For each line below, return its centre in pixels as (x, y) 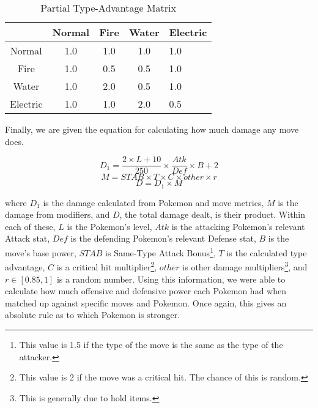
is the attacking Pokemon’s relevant (238, 226)
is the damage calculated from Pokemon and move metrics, (153, 202)
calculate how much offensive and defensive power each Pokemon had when (146, 291)
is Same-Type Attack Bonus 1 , (161, 252)
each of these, (30, 226)
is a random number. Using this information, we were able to (171, 279)
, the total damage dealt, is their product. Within (213, 214)
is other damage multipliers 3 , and (245, 266)
